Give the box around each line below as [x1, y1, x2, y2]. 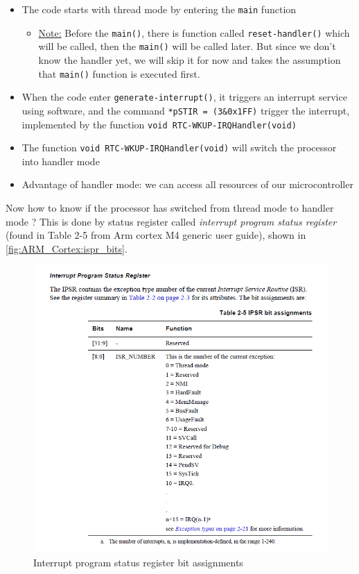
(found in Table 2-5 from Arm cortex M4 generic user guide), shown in [6, 228, 306, 242]
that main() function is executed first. [38, 66, 200, 81]
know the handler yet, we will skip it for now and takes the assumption [38, 52, 341, 67]
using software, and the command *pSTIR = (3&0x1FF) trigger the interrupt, [21, 103, 350, 117]
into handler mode [21, 153, 100, 168]
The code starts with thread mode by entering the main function [21, 2, 297, 16]
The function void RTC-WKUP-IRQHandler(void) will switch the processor [21, 140, 337, 155]
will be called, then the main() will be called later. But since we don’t [38, 39, 336, 53]
